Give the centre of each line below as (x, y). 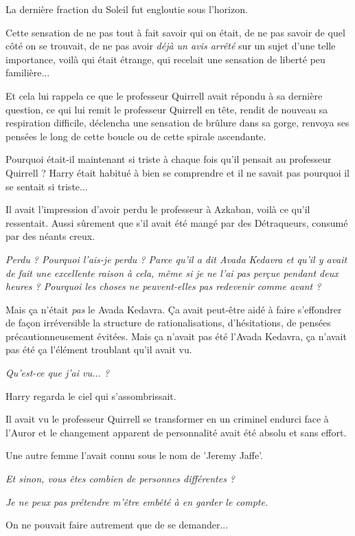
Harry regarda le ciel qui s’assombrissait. (91, 395)
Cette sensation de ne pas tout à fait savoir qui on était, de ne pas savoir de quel (175, 32)
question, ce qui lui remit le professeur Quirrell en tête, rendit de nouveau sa (167, 109)
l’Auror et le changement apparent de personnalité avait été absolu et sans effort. (176, 432)
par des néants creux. (50, 236)
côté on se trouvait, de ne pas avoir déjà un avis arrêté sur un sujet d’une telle (171, 46)
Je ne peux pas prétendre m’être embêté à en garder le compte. (137, 501)
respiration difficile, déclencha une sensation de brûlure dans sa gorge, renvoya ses (177, 123)
